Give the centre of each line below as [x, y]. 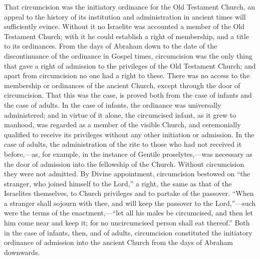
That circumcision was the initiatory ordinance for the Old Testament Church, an [129, 7]
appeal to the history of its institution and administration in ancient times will [125, 16]
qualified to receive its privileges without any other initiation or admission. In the [129, 134]
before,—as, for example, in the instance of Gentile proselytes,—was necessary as [128, 154]
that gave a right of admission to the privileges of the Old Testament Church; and [130, 65]
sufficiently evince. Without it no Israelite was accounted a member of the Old [124, 26]
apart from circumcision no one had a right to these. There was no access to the [127, 75]
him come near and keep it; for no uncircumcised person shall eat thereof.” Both [127, 223]
